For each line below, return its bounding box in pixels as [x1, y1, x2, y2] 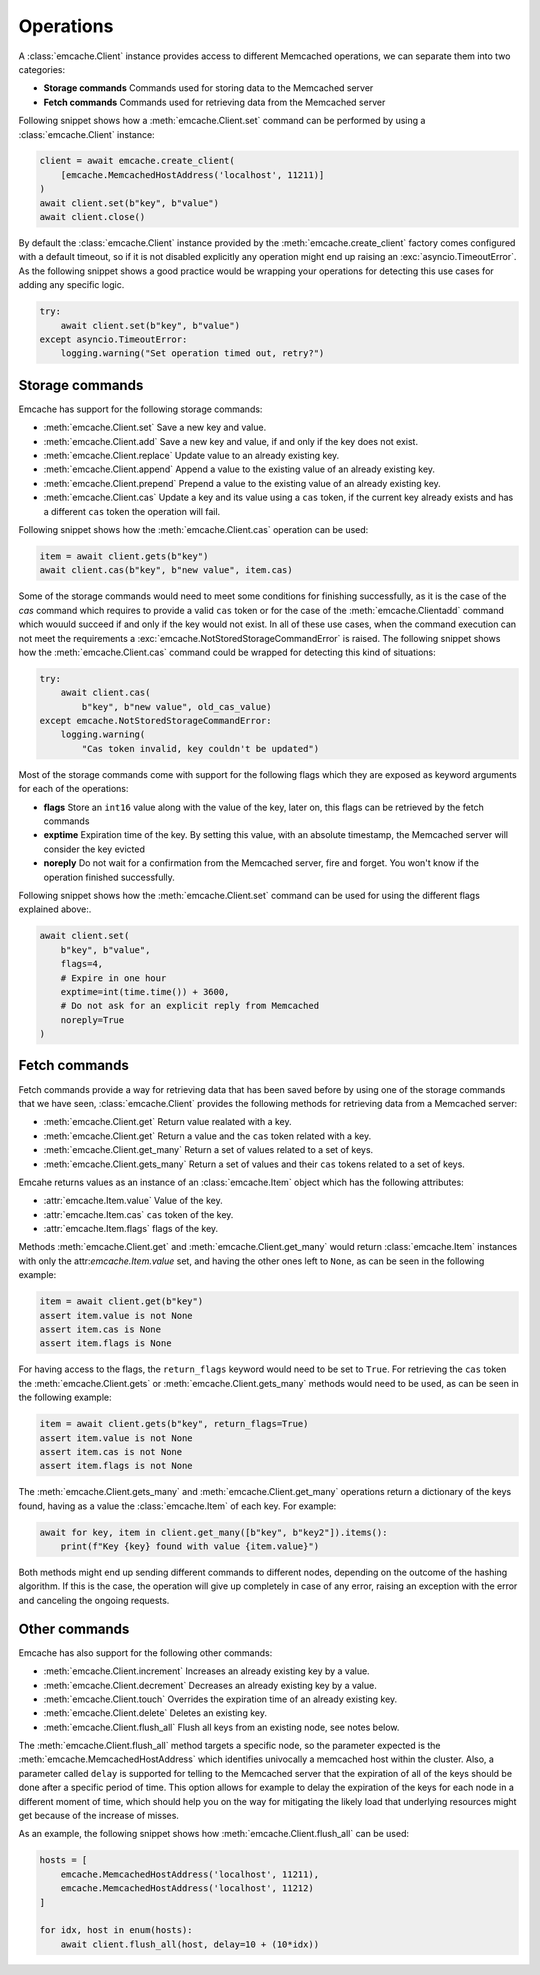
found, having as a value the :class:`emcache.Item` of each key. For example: [18, 1500, 337, 1512]
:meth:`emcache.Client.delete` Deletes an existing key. [43, 1707, 267, 1719]
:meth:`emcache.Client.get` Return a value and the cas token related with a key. [43, 1130, 372, 1142]
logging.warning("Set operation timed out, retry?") [60, 348, 325, 359]
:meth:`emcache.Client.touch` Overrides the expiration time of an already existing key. [43, 1693, 398, 1705]
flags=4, [60, 958, 104, 970]
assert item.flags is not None [39, 1460, 194, 1472]
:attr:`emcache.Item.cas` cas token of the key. [43, 1208, 234, 1220]
